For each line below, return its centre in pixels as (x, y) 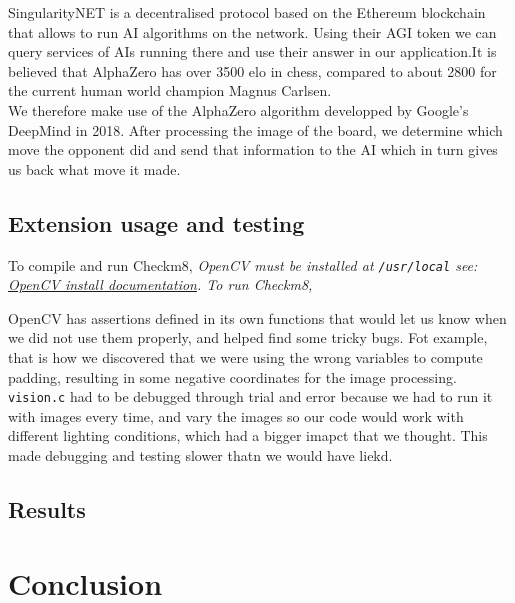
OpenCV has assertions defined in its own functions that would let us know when (257, 317)
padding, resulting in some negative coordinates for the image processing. (232, 376)
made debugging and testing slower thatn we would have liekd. (200, 455)
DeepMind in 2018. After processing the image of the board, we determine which (255, 129)
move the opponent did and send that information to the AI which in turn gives (253, 149)
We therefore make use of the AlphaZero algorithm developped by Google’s (238, 109)
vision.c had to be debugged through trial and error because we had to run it (250, 396)
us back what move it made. (94, 168)
